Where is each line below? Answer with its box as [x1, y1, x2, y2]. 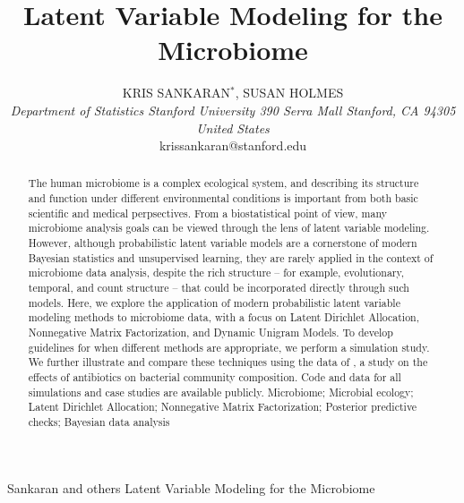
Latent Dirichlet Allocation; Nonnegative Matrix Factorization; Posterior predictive [28, 399, 417, 414]
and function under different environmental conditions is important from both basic [28, 191, 418, 206]
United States [196, 118, 270, 137]
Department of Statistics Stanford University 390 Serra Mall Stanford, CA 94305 [10, 100, 456, 119]
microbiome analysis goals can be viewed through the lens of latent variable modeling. [28, 220, 430, 235]
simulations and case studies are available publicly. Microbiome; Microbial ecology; [28, 384, 414, 399]
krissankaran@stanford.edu [159, 136, 307, 155]
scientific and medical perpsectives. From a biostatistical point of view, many [28, 205, 387, 220]
